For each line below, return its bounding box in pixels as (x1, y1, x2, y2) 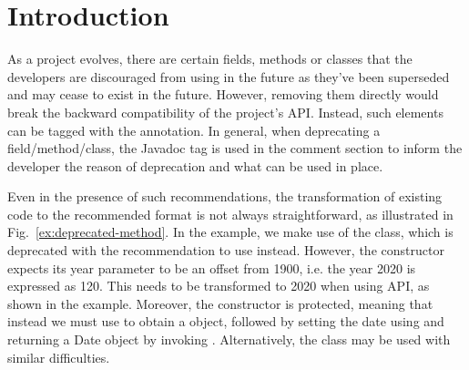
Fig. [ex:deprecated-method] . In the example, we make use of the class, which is (7, 222, 454, 242)
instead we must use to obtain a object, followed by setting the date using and (7, 312, 444, 331)
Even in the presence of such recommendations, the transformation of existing (7, 187, 443, 206)
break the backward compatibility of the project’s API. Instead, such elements (7, 102, 444, 121)
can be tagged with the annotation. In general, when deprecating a (7, 120, 381, 139)
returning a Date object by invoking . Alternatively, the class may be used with (7, 330, 451, 349)
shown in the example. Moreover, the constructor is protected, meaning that (7, 293, 433, 313)
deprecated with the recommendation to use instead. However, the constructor (7, 241, 444, 260)
